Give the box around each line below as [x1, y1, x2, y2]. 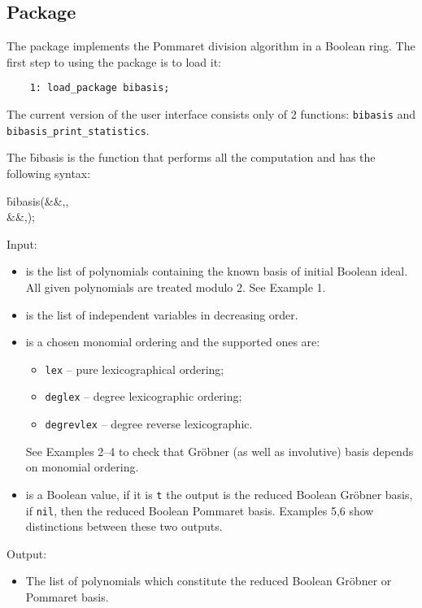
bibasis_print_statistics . [7, 121, 150, 138]
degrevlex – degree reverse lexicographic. [45, 415, 253, 432]
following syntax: [7, 164, 91, 181]
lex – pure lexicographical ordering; [45, 360, 224, 377]
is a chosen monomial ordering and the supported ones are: [25, 333, 320, 350]
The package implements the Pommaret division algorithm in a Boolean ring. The [7, 37, 415, 54]
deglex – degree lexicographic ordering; [45, 388, 242, 405]
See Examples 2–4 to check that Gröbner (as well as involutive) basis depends [25, 442, 414, 459]
